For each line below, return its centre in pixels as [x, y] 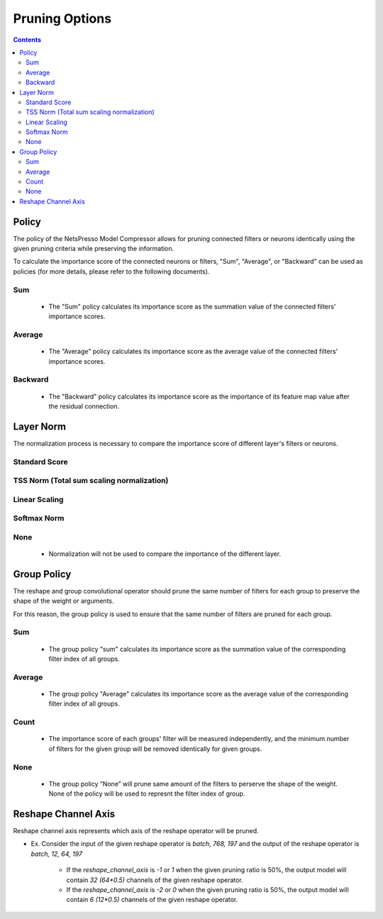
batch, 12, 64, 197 [57, 854]
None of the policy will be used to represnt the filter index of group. [147, 793]
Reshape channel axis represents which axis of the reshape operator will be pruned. [136, 830]
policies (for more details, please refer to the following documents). [111, 271]
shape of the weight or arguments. [63, 601]
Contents [27, 40]
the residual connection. [84, 406]
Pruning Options [62, 18]
